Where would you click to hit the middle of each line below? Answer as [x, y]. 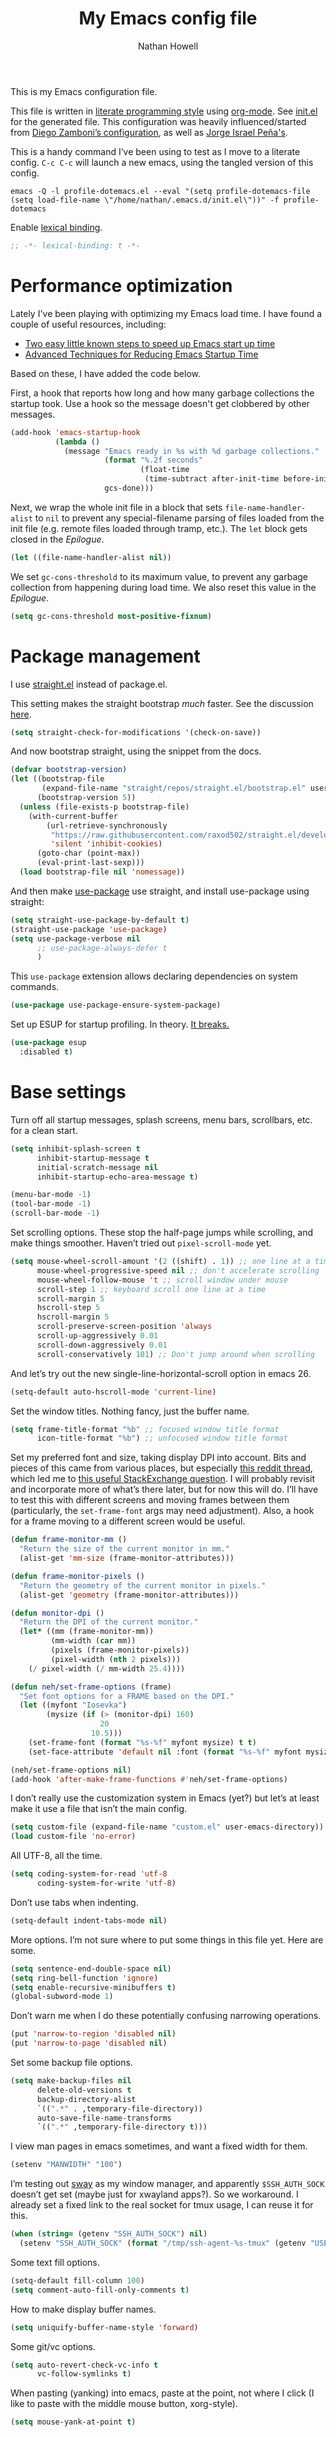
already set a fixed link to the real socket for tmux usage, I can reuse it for [162, 2205]
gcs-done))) [129, 488]
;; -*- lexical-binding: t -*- [75, 245]
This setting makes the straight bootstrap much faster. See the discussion [162, 703]
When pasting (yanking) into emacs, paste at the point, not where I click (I [162, 2393]
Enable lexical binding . [56, 227]
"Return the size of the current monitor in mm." [124, 1549]
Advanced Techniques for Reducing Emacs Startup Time [141, 354]
